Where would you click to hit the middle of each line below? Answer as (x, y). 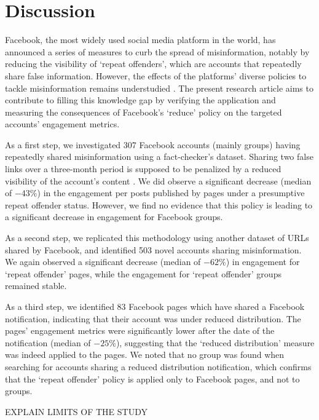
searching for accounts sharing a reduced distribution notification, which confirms (158, 366)
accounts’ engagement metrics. (62, 124)
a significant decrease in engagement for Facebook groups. (114, 217)
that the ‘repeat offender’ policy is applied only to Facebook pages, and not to (152, 378)
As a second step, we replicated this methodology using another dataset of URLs (157, 238)
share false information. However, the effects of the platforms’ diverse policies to (156, 75)
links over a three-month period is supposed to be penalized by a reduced (143, 169)
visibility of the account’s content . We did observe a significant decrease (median (158, 180)
